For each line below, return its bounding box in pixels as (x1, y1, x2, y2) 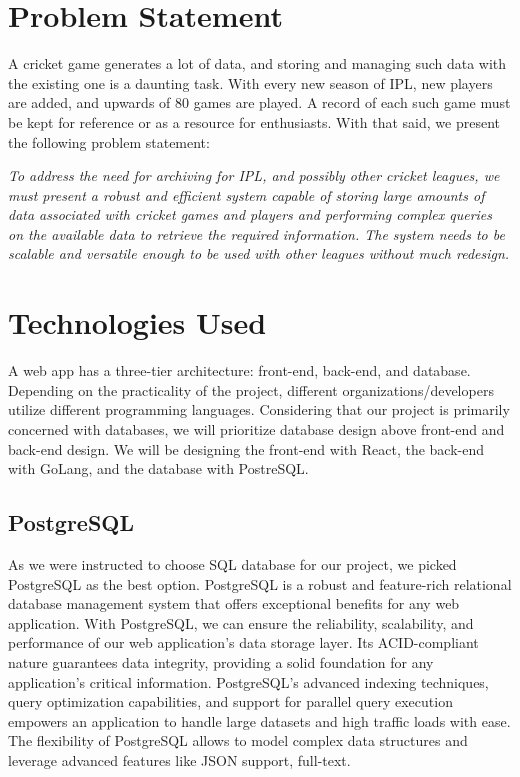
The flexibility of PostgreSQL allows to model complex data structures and (8, 730, 468, 751)
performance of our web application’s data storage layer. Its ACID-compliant (8, 632, 479, 653)
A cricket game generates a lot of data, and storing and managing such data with (8, 53, 507, 74)
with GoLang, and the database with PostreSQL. (8, 458, 309, 479)
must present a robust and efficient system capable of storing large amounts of (8, 184, 485, 205)
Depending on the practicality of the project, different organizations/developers (8, 379, 494, 400)
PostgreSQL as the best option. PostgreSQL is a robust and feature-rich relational (8, 573, 512, 594)
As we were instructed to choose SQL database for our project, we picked (8, 553, 457, 574)
